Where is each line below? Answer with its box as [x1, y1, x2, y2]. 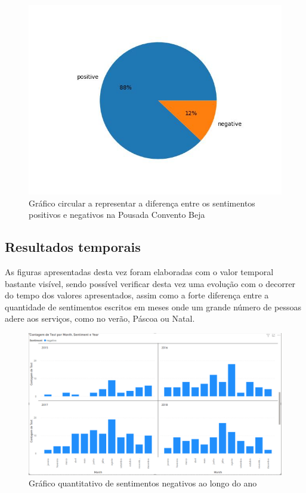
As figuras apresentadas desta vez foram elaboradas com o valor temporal [5, 265, 274, 278]
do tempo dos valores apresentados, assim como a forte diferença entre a [5, 289, 269, 301]
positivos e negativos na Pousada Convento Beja [29, 208, 205, 221]
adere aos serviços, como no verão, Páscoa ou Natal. [5, 312, 195, 325]
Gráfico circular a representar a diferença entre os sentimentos [29, 196, 255, 209]
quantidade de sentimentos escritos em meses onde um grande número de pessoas [5, 300, 301, 313]
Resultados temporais [5, 238, 141, 256]
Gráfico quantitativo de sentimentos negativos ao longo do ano [29, 477, 257, 489]
